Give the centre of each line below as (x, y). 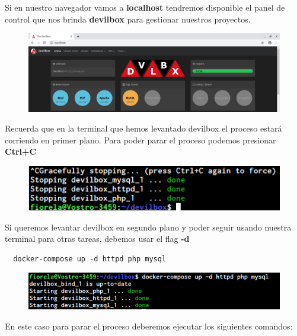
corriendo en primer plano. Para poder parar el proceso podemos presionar (140, 140)
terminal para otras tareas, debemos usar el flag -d (97, 239)
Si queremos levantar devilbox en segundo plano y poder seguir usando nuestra (148, 227)
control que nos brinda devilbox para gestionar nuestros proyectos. (128, 19)
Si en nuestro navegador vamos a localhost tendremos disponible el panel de (145, 7)
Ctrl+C (21, 151)
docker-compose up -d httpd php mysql (90, 259)
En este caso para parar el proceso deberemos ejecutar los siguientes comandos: (149, 326)
